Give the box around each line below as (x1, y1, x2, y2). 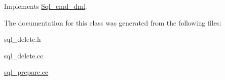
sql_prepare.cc (4, 67, 48, 77)
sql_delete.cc (4, 50, 43, 60)
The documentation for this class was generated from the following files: (4, 17, 222, 27)
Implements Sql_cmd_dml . (4, 1, 87, 11)
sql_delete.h (4, 34, 41, 44)
